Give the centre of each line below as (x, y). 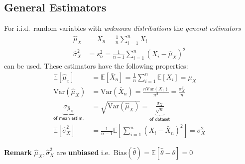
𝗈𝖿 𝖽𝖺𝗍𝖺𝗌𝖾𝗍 (160, 119)
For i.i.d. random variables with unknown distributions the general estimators (122, 28)
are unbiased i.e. (83, 152)
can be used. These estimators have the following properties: (96, 66)
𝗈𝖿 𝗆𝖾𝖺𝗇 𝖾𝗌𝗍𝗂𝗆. (69, 119)
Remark (18, 152)
